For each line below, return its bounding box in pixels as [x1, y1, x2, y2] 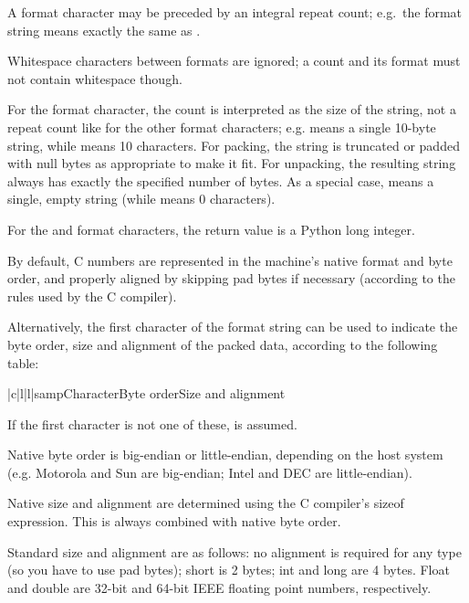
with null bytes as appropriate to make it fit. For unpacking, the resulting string [7, 153, 456, 173]
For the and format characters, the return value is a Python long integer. [7, 219, 415, 238]
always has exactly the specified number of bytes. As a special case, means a [7, 171, 434, 190]
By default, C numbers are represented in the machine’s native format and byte [7, 250, 453, 270]
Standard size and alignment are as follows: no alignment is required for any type [7, 542, 462, 561]
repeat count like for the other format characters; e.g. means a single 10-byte [7, 117, 436, 136]
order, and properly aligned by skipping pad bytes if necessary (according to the [7, 269, 455, 288]
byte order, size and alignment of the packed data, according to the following [7, 334, 438, 354]
